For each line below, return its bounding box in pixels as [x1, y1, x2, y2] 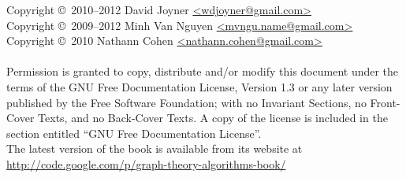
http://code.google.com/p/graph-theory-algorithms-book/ [6, 155, 286, 172]
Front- [370, 94, 400, 110]
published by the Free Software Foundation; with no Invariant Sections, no [6, 94, 367, 110]
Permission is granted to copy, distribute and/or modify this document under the [6, 63, 399, 80]
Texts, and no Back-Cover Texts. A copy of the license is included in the [38, 109, 388, 126]
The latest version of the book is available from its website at [6, 140, 303, 157]
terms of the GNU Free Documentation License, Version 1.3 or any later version [6, 78, 393, 95]
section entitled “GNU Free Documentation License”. [6, 124, 262, 141]
